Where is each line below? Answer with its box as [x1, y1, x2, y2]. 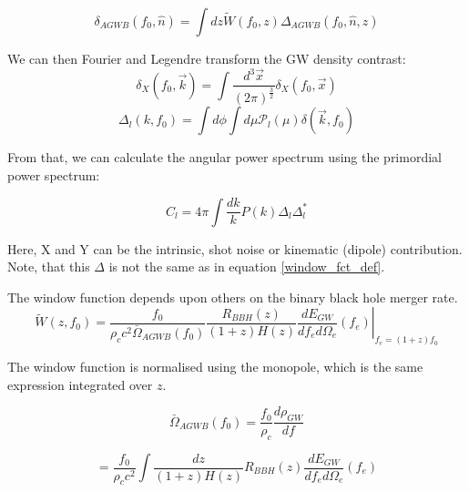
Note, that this [7, 257, 90, 276]
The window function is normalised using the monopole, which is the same [7, 357, 423, 376]
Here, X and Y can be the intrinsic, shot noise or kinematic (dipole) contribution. [7, 239, 463, 258]
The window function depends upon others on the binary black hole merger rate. [7, 287, 458, 306]
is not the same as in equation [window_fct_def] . [108, 257, 385, 276]
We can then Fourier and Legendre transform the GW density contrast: [7, 49, 406, 67]
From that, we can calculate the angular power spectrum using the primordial [7, 148, 442, 167]
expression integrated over [7, 374, 153, 394]
